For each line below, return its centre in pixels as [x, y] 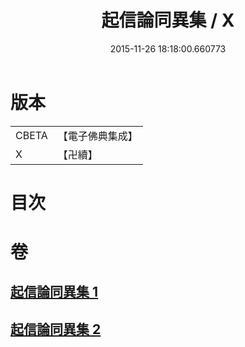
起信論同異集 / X [168, 20]
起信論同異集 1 [54, 292]
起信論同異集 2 [56, 329]
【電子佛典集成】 [97, 136]
